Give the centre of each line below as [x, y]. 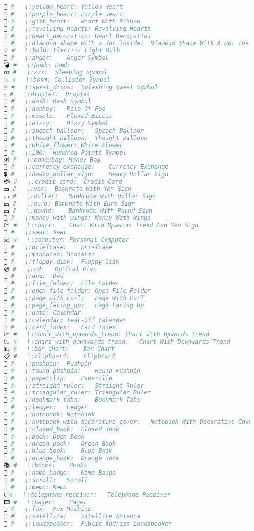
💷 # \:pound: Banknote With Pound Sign [78, 211]
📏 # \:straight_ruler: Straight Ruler [74, 385]
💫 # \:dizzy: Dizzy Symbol [56, 123]
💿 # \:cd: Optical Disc [50, 269]
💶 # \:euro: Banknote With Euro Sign [70, 203]
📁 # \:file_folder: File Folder [62, 284]
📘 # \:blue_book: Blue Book [58, 451]
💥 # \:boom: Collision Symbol [57, 80]
